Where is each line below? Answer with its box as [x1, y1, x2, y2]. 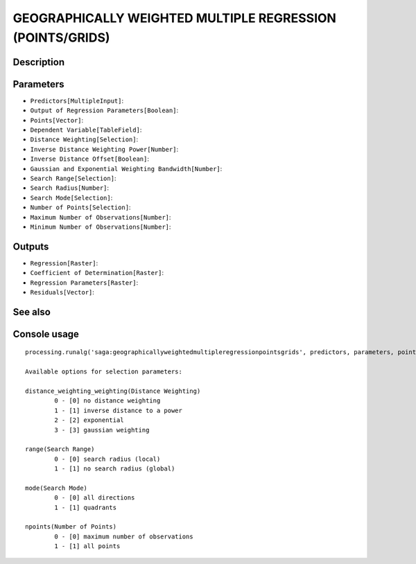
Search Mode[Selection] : [30, 193, 113, 202]
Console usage [12, 328, 80, 340]
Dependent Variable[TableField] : [30, 125, 142, 134]
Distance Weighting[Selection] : [30, 135, 139, 143]
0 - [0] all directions [54, 494, 135, 502]
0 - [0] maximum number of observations [54, 532, 193, 540]
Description [12, 56, 65, 68]
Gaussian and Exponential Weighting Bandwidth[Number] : [30, 164, 223, 173]
